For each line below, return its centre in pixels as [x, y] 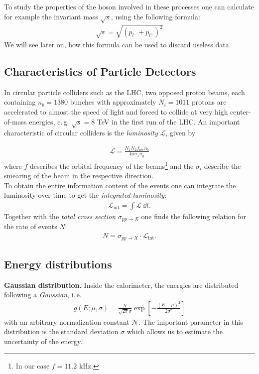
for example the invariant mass [51, 16]
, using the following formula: [155, 16]
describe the [222, 166]
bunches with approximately [113, 102]
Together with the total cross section [60, 216]
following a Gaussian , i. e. [43, 295]
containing [20, 102]
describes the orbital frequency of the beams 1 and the [112, 165]
